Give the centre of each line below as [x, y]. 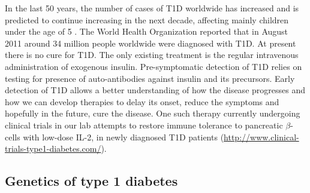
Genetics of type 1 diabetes [91, 181]
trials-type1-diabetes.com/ [53, 148]
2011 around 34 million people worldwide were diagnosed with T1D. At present [151, 43]
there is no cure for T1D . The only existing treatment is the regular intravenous [152, 55]
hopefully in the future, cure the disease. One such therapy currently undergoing [153, 113]
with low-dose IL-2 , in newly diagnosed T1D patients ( [124, 137]
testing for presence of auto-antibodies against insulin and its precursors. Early [150, 78]
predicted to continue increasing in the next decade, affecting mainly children [147, 19]
